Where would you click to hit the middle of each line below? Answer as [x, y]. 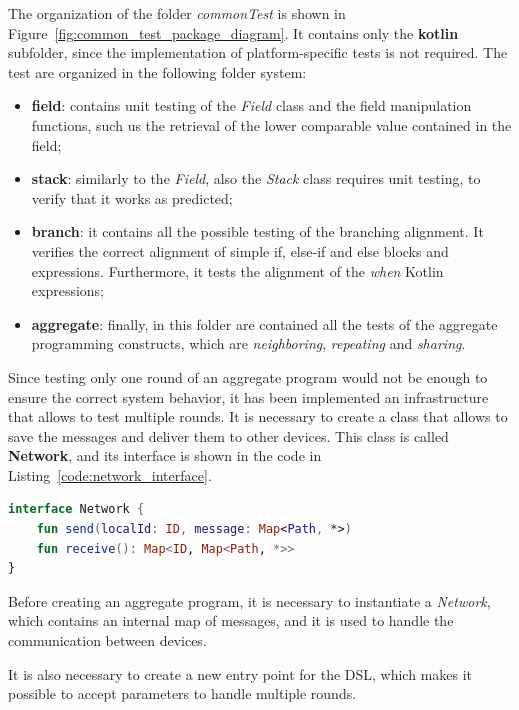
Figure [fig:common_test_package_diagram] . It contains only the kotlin [233, 32]
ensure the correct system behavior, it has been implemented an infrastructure [248, 396]
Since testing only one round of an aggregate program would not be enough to [248, 376]
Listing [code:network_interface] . [110, 474]
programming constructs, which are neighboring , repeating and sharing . [248, 343]
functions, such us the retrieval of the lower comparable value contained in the [271, 124]
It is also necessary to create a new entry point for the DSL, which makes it [240, 673]
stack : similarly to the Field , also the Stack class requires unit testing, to [256, 178]
